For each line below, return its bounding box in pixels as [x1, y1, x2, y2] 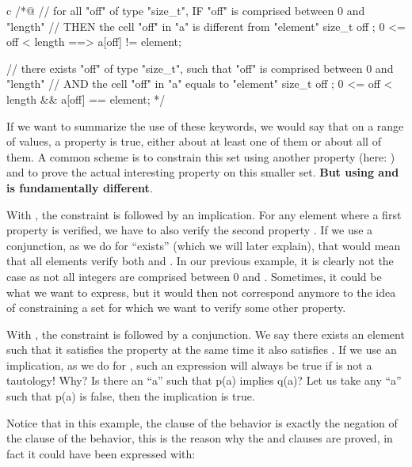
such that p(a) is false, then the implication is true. [6, 388, 255, 404]
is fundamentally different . [6, 179, 153, 196]
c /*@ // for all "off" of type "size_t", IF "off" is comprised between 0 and [6, 2, 365, 18]
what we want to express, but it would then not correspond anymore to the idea [6, 283, 396, 300]
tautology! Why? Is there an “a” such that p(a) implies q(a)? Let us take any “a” [6, 372, 402, 389]
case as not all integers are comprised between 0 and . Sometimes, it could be [6, 268, 382, 284]
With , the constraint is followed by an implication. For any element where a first [6, 206, 402, 222]
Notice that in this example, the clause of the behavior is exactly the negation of [6, 414, 398, 431]
